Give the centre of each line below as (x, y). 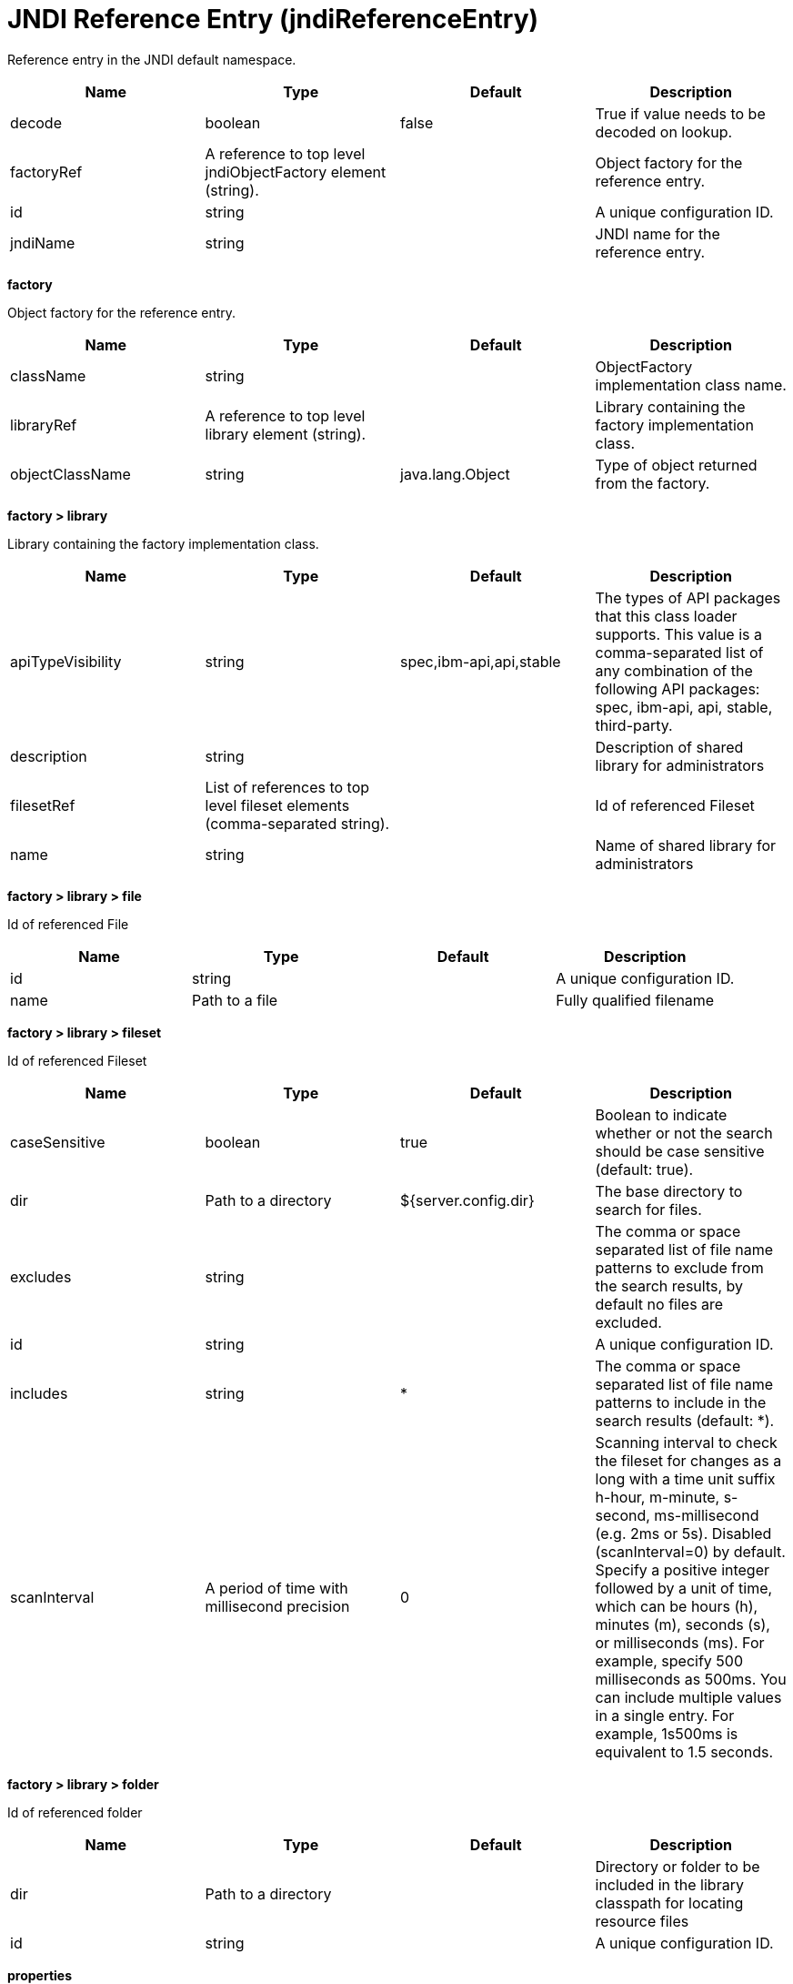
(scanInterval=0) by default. (690, 1551)
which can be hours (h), (677, 1606)
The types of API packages (688, 597)
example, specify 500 (669, 1660)
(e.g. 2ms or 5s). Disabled (683, 1533)
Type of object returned (676, 465)
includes (39, 1393)
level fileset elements (277, 805)
